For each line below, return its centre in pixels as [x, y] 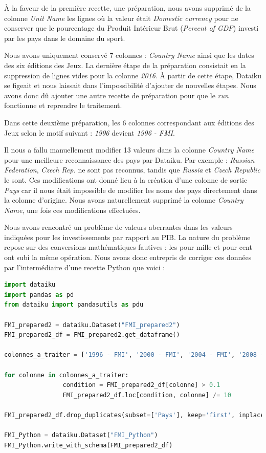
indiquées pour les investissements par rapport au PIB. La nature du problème [127, 237]
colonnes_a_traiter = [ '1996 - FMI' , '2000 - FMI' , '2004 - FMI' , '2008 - [134, 355]
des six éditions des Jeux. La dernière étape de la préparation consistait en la [125, 65]
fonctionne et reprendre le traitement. [63, 105]
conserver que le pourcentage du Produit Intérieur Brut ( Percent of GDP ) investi [131, 28]
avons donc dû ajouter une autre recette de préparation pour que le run [116, 95]
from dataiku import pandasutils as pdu [74, 305]
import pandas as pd [39, 295]
